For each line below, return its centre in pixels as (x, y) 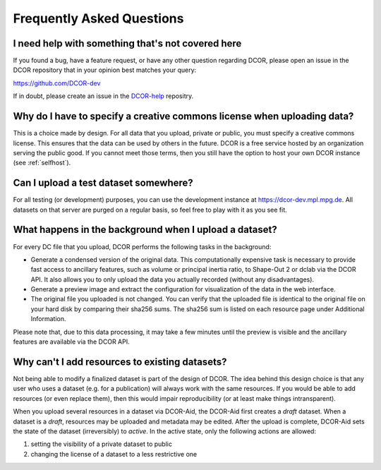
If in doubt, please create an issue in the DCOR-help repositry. (103, 96)
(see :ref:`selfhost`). (42, 163)
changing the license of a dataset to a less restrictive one (114, 454)
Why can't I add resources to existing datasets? (120, 362)
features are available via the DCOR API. (71, 342)
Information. (48, 319)
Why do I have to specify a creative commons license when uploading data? (183, 116)
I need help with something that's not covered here (127, 43)
